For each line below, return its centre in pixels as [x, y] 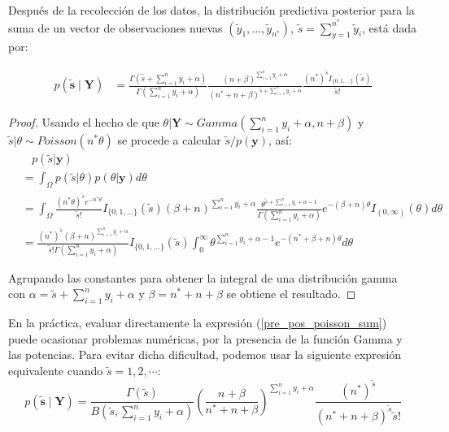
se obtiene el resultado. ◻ [291, 294]
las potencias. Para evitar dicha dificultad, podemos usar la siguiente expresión [205, 354]
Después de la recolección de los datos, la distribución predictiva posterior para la [211, 10]
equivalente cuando [56, 370]
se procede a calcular [169, 140]
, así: [280, 140]
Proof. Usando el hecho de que [84, 122]
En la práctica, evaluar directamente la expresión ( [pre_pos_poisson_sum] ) [198, 323]
